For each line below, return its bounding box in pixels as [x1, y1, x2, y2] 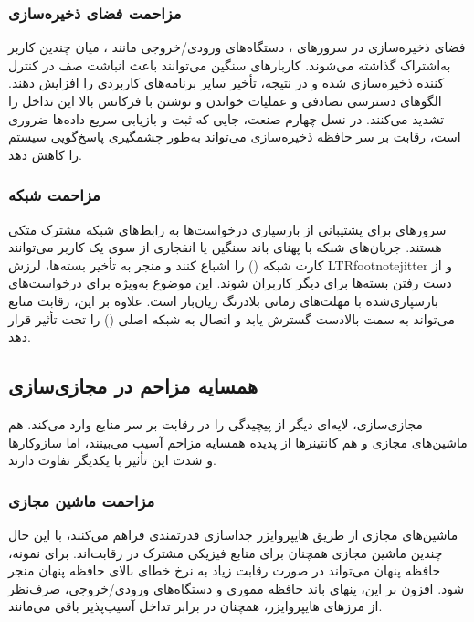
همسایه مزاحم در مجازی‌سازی [8, 372, 258, 400]
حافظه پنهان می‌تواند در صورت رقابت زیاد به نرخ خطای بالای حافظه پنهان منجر [8, 561, 441, 580]
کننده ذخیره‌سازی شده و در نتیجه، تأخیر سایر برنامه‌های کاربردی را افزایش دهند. [8, 73, 445, 92]
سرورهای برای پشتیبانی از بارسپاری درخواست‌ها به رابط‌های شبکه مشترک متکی [8, 219, 447, 238]
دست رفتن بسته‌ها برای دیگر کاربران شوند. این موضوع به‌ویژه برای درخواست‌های [8, 273, 452, 292]
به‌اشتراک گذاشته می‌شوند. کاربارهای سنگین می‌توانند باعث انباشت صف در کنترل [8, 55, 451, 74]
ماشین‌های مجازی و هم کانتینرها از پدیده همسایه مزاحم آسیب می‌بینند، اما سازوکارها [8, 432, 468, 451]
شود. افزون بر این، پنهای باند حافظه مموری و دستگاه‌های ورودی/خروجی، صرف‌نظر [8, 578, 465, 597]
